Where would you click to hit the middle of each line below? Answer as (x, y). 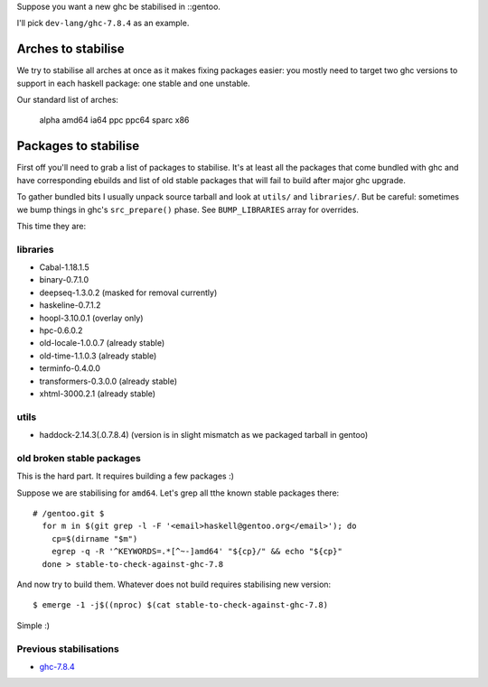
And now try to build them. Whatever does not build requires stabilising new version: (174, 584)
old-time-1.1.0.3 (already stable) (98, 356)
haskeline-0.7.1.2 (70, 305)
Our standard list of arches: (68, 100)
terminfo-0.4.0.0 (70, 368)
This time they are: (52, 226)
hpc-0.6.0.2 (61, 330)
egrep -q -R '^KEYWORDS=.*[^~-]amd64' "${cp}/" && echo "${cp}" (197, 552)
